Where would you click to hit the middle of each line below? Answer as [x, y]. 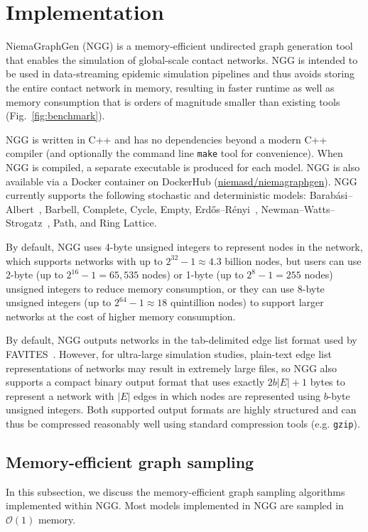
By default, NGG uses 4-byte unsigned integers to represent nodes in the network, [184, 246]
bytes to [328, 382]
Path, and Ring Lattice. [105, 223]
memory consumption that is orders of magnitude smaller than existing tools [173, 101]
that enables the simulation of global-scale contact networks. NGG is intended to [182, 59]
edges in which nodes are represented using [227, 395]
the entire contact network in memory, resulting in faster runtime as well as [170, 87]
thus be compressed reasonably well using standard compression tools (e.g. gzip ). [183, 424]
